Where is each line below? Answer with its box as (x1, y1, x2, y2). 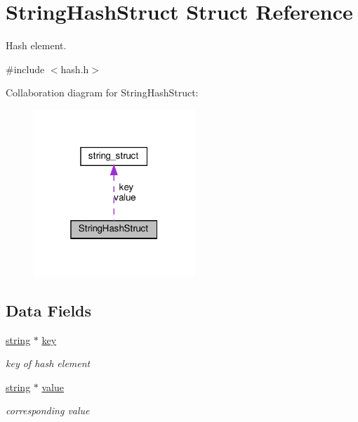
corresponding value (6, 403, 90, 418)
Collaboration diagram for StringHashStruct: (6, 85, 199, 100)
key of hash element (6, 356, 91, 371)
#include (6, 61, 45, 76)
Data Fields (6, 299, 92, 321)
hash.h (60, 61, 89, 76)
